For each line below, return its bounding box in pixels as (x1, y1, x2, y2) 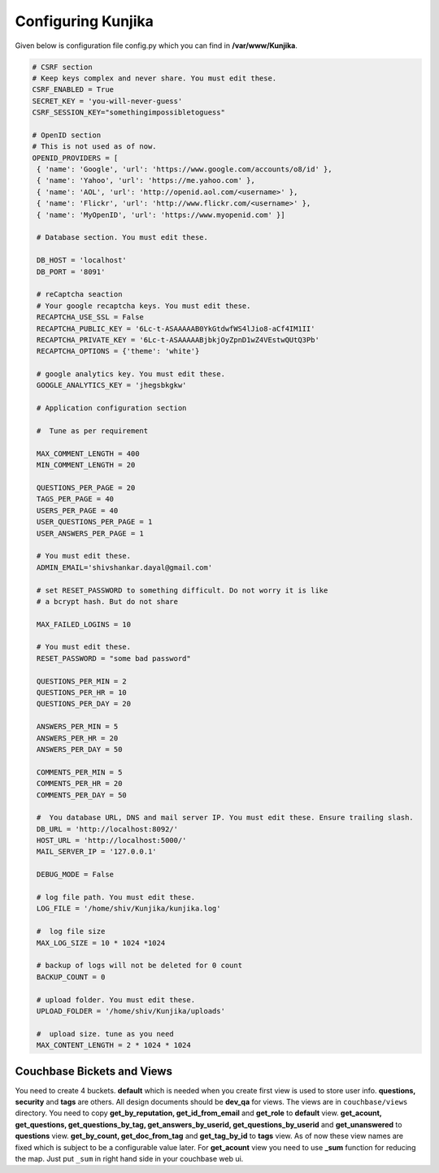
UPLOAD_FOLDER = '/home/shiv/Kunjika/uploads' (37, 1006, 225, 1015)
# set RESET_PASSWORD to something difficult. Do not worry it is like (37, 585, 328, 595)
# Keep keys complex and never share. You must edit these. (32, 73, 277, 83)
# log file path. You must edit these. (37, 893, 195, 902)
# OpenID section (32, 130, 102, 140)
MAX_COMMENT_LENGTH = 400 (37, 449, 140, 458)
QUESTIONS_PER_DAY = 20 (37, 699, 132, 709)
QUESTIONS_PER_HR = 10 (37, 688, 128, 697)
